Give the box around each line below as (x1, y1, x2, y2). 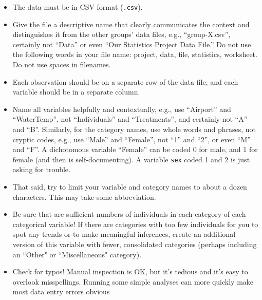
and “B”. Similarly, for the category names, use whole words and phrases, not (12, 124, 256, 134)
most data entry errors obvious (12, 286, 110, 297)
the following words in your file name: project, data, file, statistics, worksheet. (12, 49, 257, 60)
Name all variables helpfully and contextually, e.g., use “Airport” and (12, 103, 231, 114)
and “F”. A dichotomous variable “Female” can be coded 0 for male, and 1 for (12, 144, 258, 155)
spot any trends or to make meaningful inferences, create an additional (12, 229, 236, 239)
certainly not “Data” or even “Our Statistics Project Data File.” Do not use (12, 39, 251, 49)
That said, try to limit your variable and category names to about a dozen (12, 181, 247, 192)
